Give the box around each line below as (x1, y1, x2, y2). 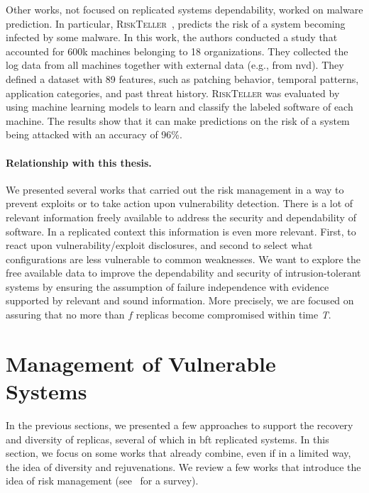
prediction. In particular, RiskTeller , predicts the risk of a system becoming (6, 16, 346, 31)
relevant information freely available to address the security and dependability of (6, 209, 356, 224)
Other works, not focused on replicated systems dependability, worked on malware (6, 2, 363, 16)
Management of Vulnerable (6, 348, 276, 377)
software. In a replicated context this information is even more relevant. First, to (6, 223, 356, 238)
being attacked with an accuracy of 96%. (6, 127, 182, 142)
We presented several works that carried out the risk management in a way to (6, 182, 344, 196)
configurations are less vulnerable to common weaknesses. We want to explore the (6, 251, 360, 266)
